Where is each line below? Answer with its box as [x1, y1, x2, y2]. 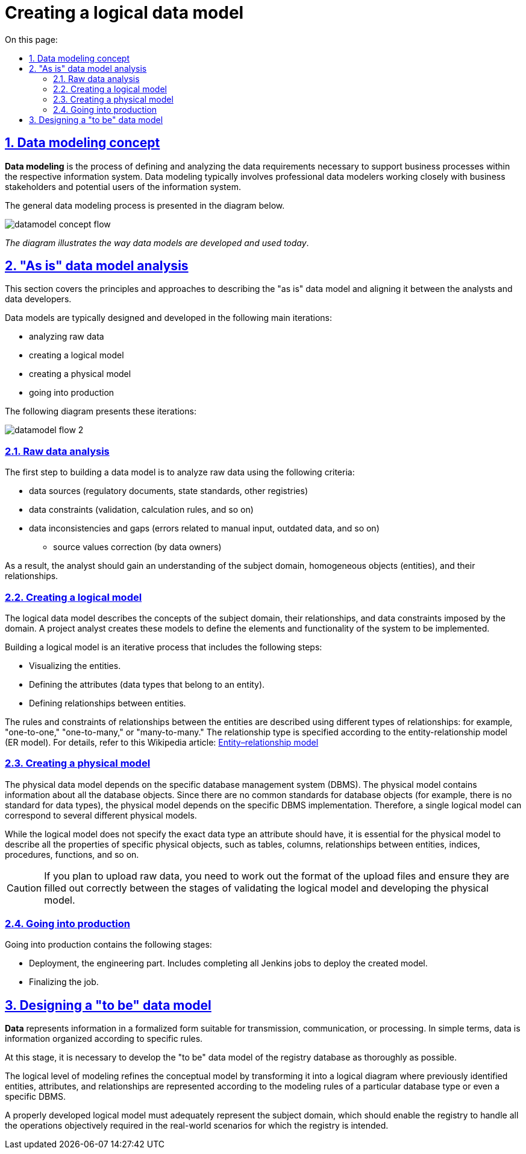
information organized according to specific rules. [5, 1033, 203, 1044]
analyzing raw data [29, 331, 104, 342]
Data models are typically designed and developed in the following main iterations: [5, 312, 332, 323]
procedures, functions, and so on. [5, 849, 139, 860]
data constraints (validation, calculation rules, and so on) [29, 504, 254, 515]
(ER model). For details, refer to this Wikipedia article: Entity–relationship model [5, 737, 319, 747]
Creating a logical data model [5, 2, 244, 23]
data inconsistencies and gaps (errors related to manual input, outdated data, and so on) [29, 523, 380, 534]
